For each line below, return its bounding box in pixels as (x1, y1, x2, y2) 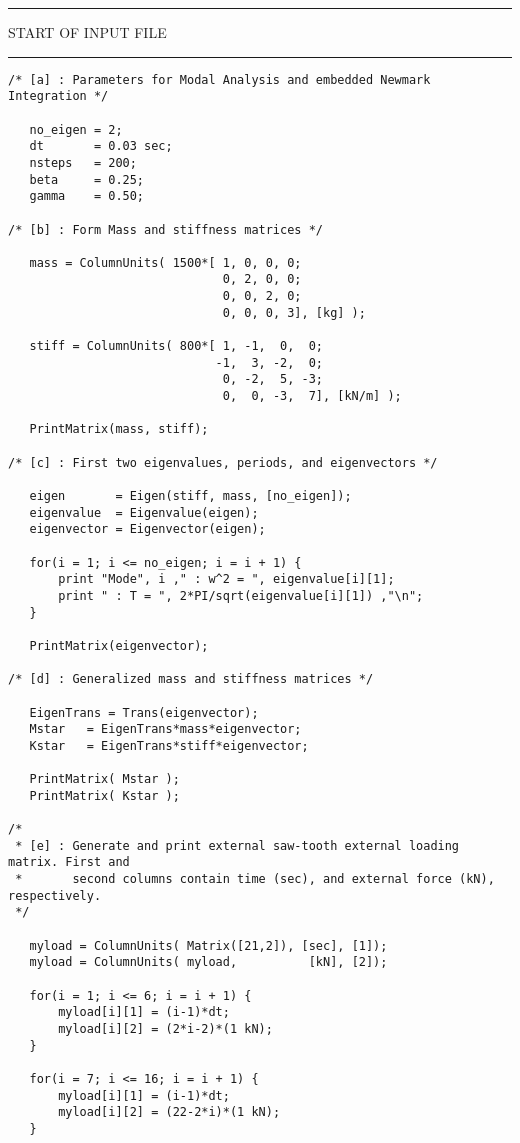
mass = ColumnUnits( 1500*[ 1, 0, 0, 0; (29, 255, 302, 270)
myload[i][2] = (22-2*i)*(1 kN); (58, 1105, 281, 1120)
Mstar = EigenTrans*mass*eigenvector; (29, 722, 302, 737)
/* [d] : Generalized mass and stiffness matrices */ (8, 672, 374, 687)
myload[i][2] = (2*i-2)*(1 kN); (58, 1022, 273, 1036)
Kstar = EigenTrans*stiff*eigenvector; (29, 738, 309, 753)
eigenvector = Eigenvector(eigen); (29, 522, 266, 537)
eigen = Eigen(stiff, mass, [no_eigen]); (29, 489, 352, 503)
